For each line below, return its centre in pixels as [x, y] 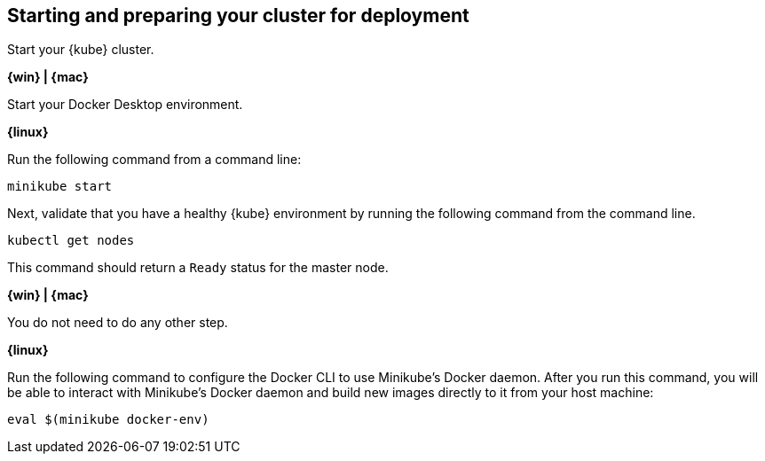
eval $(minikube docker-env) [108, 420]
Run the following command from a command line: [154, 160]
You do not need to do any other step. [118, 323]
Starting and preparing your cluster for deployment [238, 16]
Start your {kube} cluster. [81, 50]
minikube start [60, 187]
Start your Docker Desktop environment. [125, 105]
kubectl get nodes [71, 241]
